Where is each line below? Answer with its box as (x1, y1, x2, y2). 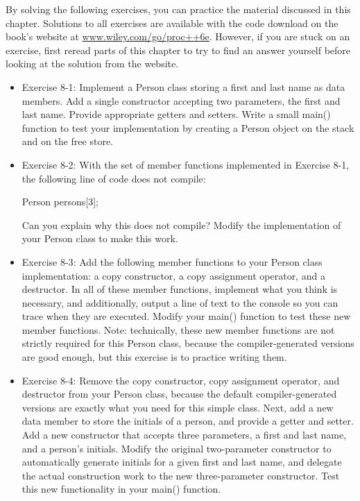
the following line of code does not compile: (22, 171, 206, 185)
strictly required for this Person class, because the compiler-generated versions (22, 336, 354, 350)
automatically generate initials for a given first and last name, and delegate (22, 455, 342, 469)
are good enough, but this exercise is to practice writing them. (22, 350, 287, 364)
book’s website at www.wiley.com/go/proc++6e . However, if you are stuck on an (6, 29, 350, 44)
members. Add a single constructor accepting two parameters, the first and (22, 93, 341, 108)
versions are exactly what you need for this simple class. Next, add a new (22, 400, 334, 414)
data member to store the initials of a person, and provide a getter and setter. (22, 414, 354, 428)
